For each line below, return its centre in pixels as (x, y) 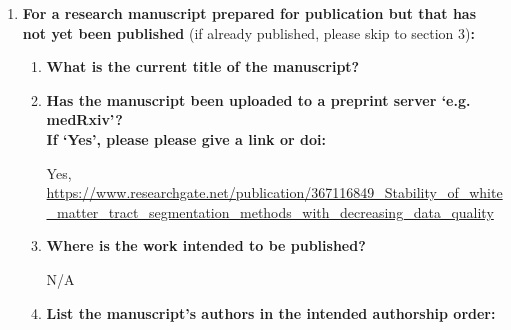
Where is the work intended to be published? (206, 245)
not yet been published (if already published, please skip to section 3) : (248, 32)
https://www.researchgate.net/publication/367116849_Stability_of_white (274, 192)
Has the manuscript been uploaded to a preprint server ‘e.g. (258, 99)
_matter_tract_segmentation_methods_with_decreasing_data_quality (270, 211)
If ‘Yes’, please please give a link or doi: (186, 138)
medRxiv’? (84, 119)
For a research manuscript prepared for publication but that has (249, 13)
